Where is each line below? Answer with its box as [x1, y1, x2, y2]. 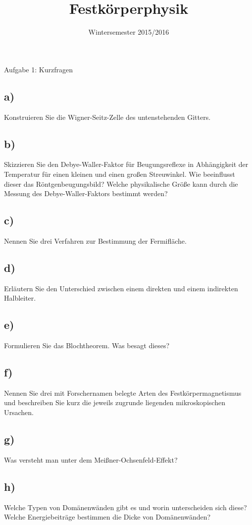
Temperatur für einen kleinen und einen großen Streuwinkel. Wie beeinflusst [4, 168, 235, 179]
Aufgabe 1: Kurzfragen [4, 64, 73, 74]
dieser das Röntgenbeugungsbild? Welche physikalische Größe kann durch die [4, 178, 238, 189]
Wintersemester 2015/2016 [88, 27, 169, 37]
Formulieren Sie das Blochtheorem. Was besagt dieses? [4, 340, 170, 351]
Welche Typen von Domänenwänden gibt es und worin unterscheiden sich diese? [4, 502, 247, 512]
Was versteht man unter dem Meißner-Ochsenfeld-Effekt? [4, 454, 178, 465]
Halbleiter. [4, 293, 36, 303]
